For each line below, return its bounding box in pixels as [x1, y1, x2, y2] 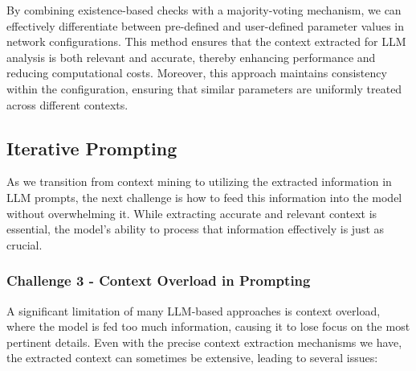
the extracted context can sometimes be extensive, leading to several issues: [6, 349, 378, 366]
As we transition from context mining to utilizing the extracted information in [6, 173, 392, 190]
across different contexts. [6, 96, 128, 113]
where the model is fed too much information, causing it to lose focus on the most [6, 318, 410, 335]
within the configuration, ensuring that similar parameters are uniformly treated [6, 80, 402, 97]
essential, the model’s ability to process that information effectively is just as [6, 221, 385, 237]
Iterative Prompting [6, 135, 177, 160]
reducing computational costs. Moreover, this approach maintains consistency [6, 64, 387, 81]
